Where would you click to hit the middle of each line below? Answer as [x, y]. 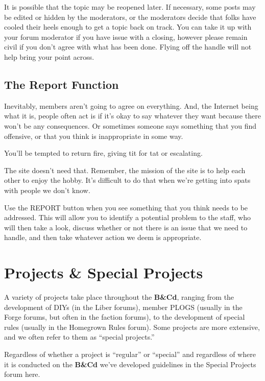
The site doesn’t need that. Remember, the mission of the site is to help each [125, 170]
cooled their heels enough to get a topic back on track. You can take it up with [128, 27]
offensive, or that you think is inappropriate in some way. [94, 136]
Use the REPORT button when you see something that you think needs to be [126, 207]
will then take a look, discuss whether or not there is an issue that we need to [126, 227]
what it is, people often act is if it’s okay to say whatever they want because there [132, 116]
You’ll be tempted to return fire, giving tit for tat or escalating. [103, 153]
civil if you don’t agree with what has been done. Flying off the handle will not [128, 47]
